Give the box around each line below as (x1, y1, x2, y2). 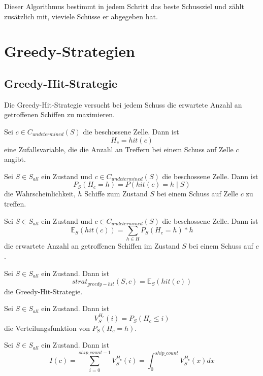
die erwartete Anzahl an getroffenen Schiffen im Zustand (4, 241, 180, 251)
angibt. (4, 154, 26, 164)
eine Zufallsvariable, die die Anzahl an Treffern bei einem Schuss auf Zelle (4, 144, 234, 154)
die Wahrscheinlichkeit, (4, 188, 76, 199)
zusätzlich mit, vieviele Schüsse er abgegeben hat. (4, 11, 158, 21)
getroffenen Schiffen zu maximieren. (4, 109, 115, 120)
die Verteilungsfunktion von (4, 322, 90, 333)
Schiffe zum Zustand (84, 188, 148, 199)
